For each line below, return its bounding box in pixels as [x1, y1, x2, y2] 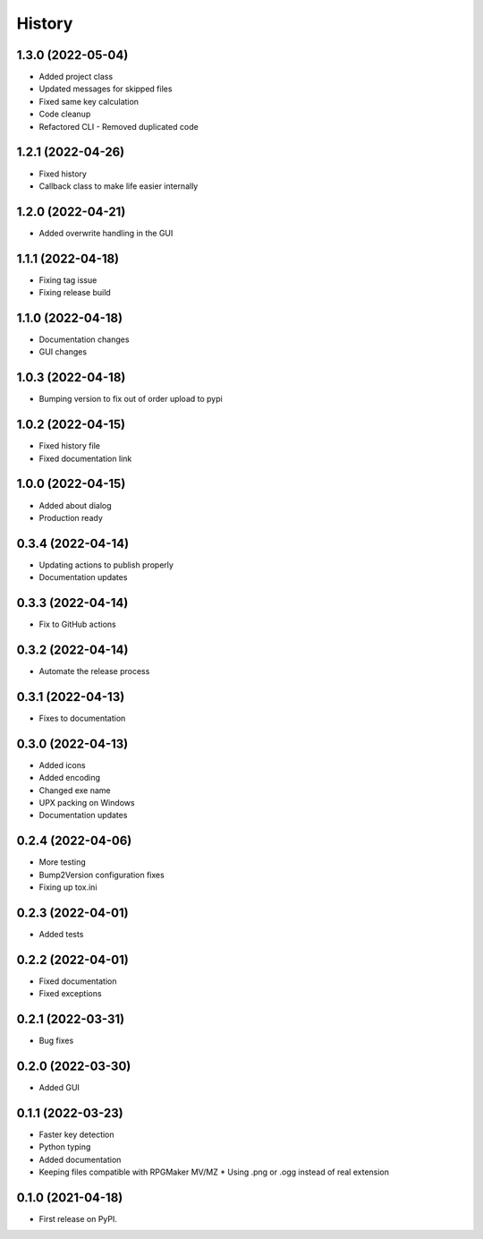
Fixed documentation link [38, 453, 132, 464]
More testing [38, 857, 87, 867]
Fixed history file [38, 440, 100, 451]
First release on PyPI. [38, 1214, 118, 1225]
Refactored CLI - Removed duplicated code [38, 121, 199, 132]
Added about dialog [38, 500, 112, 510]
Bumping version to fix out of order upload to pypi [38, 394, 223, 405]
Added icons [38, 759, 86, 770]
